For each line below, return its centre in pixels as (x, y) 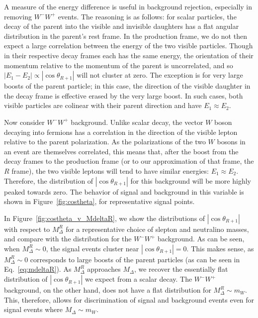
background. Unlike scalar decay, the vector (137, 122)
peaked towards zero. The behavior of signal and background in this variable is (124, 191)
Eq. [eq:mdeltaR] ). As (38, 269)
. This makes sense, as (220, 248)
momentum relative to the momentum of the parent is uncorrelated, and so (119, 65)
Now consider (24, 122)
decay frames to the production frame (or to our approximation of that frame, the (129, 161)
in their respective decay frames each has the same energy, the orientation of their (129, 55)
